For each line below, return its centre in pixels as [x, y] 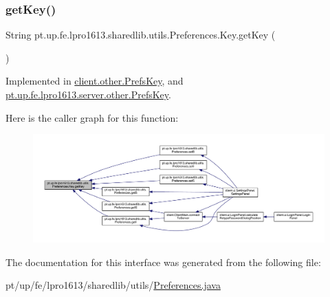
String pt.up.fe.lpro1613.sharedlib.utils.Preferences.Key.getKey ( [141, 35]
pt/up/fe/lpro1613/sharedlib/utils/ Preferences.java [113, 285]
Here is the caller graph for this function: [92, 117]
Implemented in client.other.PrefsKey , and [95, 81]
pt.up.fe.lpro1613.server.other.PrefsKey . [88, 94]
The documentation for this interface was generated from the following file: [163, 262]
